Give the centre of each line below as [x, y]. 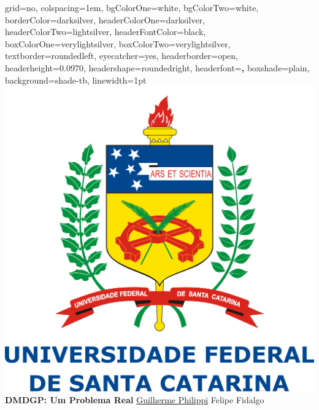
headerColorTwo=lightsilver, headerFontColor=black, [106, 32]
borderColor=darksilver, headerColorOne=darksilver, [105, 19]
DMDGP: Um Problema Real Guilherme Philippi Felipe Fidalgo [135, 400]
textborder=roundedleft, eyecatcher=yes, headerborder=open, [121, 56]
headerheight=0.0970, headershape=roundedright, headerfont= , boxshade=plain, [157, 67]
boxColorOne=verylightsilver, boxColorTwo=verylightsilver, [118, 43]
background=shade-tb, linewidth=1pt [76, 80]
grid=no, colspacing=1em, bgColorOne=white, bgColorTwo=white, [132, 7]
